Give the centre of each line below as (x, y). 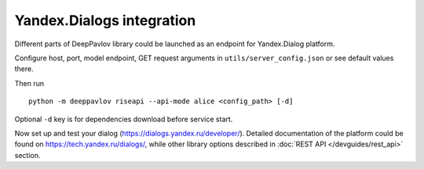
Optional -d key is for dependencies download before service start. (124, 119)
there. (24, 69)
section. (27, 155)
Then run (29, 83)
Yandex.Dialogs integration (105, 20)
